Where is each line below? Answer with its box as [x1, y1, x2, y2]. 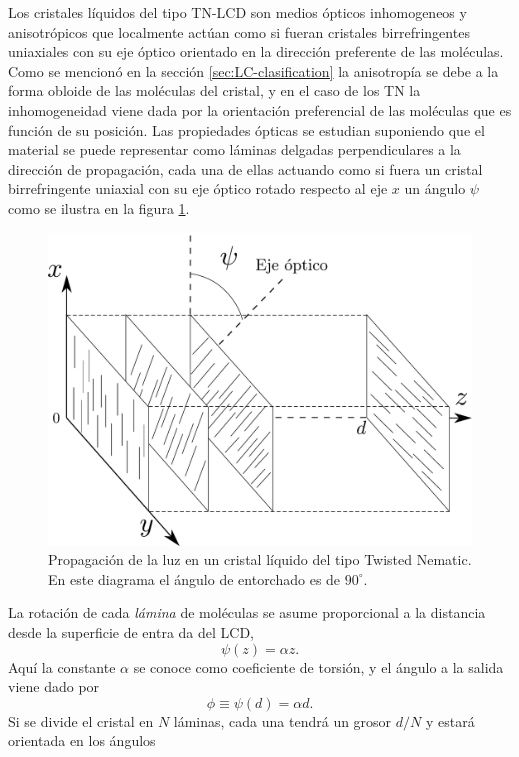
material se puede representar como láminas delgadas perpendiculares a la [8, 139, 461, 160]
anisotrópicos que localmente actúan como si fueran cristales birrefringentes [8, 21, 470, 42]
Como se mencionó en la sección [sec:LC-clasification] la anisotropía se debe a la [8, 60, 499, 81]
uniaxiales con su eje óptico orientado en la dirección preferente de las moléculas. [8, 41, 504, 62]
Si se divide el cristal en [8, 710, 154, 731]
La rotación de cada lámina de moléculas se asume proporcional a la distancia [8, 602, 486, 623]
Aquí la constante [8, 656, 116, 677]
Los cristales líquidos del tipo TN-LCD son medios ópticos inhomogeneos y [8, 2, 467, 22]
